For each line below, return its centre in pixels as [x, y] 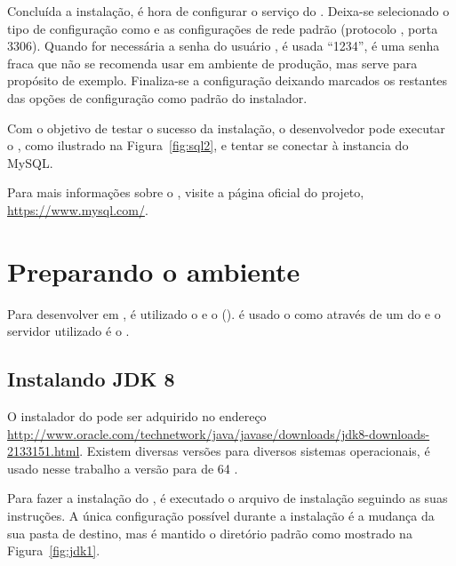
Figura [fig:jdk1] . [54, 550]
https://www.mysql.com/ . [78, 209]
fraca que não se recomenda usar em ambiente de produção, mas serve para [212, 63]
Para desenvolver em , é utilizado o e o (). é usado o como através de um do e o [224, 313]
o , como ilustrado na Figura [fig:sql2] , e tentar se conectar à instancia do [208, 145]
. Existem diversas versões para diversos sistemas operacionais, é [255, 451]
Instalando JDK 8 [91, 379]
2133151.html [44, 451]
